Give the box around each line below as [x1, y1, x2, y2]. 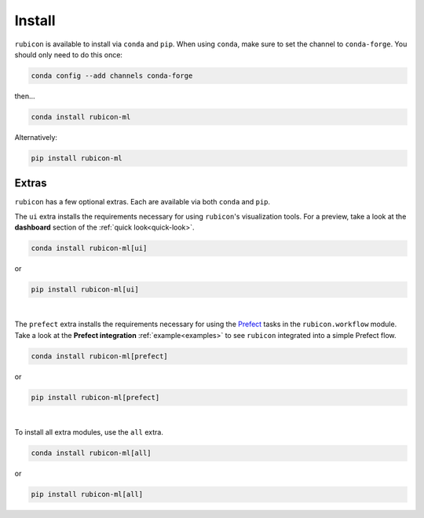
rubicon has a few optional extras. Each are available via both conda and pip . [14, 197, 271, 207]
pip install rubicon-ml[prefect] [31, 393, 160, 402]
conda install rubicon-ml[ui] [31, 244, 148, 253]
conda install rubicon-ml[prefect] [31, 351, 168, 361]
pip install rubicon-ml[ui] [31, 285, 139, 294]
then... [14, 91, 35, 101]
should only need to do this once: [14, 50, 123, 59]
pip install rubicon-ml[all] [31, 490, 144, 499]
